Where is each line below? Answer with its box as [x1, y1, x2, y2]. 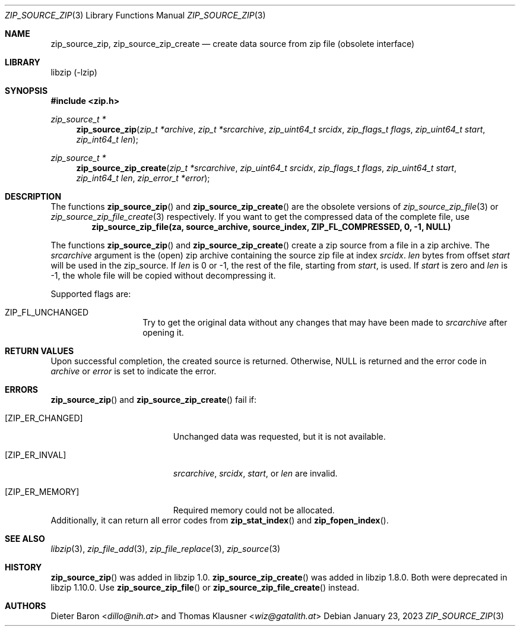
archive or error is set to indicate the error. [50, 366, 217, 376]
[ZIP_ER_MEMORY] [5, 487, 80, 497]
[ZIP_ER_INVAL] [5, 450, 66, 460]
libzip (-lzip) [50, 67, 97, 77]
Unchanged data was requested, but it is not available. [173, 431, 386, 441]
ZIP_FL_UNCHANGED [5, 307, 89, 317]
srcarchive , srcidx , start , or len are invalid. [173, 468, 338, 478]
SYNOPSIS [5, 86, 48, 96]
